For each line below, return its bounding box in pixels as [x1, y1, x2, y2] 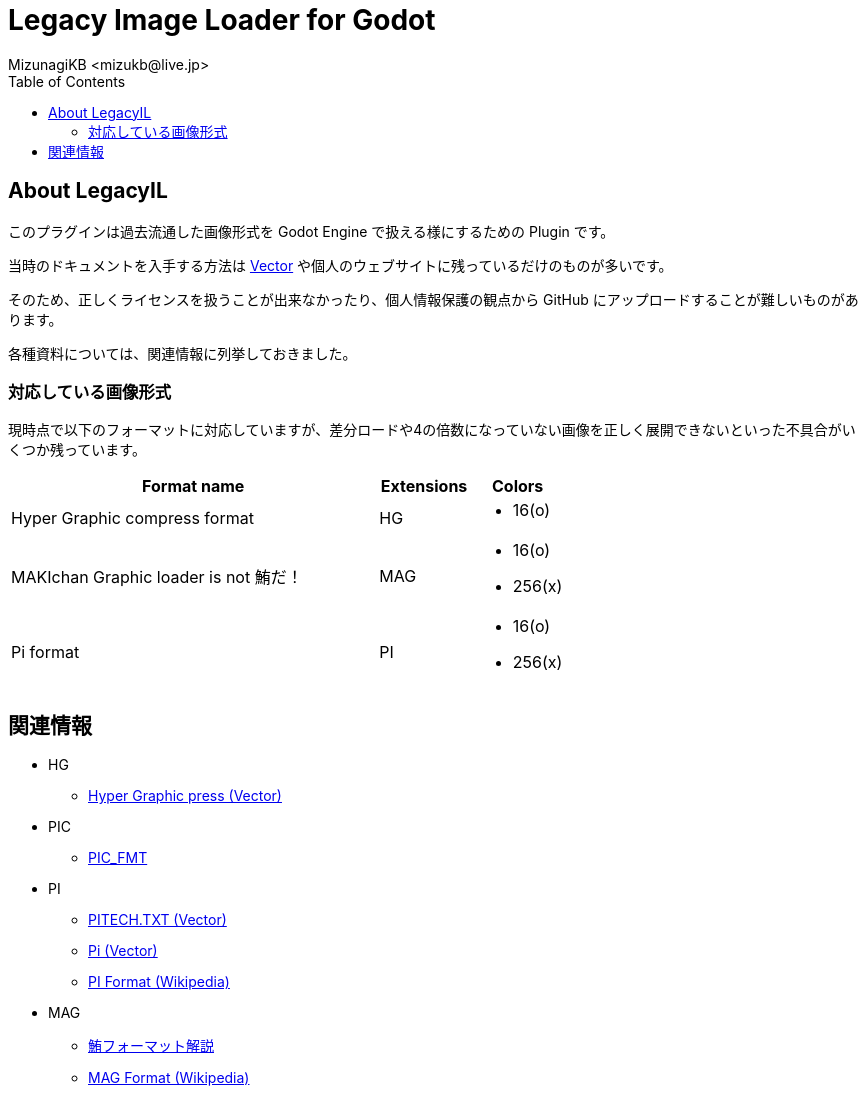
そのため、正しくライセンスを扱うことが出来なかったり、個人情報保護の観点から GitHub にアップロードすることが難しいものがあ [8, 290, 859, 308]
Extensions [380, 476, 468, 497]
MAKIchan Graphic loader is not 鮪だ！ [11, 567, 303, 588]
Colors [492, 476, 544, 497]
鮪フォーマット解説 [88, 1037, 214, 1055]
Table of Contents [8, 72, 126, 90]
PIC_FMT [88, 849, 148, 867]
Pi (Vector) [88, 942, 158, 960]
